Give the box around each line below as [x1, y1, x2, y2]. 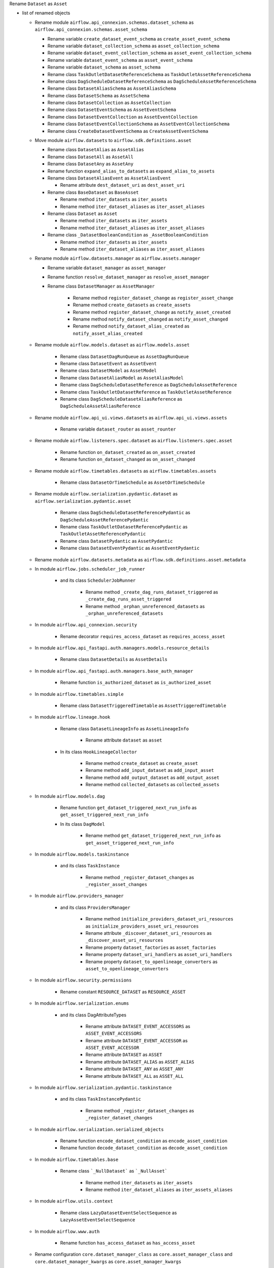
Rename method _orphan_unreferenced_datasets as [85, 603, 205, 609]
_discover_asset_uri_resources [85, 937, 163, 943]
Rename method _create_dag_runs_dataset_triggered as [85, 589, 218, 595]
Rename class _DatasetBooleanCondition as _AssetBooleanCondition [47, 232, 209, 238]
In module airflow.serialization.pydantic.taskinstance [35, 1084, 172, 1090]
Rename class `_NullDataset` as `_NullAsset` [60, 1168, 167, 1174]
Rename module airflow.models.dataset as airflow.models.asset [35, 342, 190, 348]
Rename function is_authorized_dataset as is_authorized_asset [60, 680, 212, 686]
